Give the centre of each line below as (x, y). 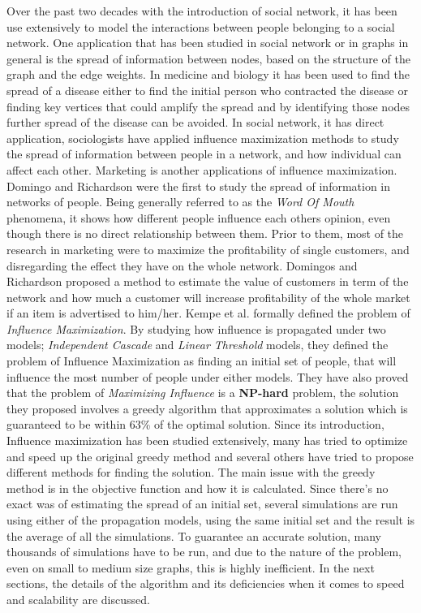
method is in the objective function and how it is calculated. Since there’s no (198, 488)
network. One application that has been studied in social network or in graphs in (208, 43)
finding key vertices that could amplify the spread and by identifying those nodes (208, 106)
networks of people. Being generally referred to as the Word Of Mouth (180, 202)
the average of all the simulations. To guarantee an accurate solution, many (194, 535)
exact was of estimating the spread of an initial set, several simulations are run (202, 504)
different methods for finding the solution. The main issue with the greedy (191, 472)
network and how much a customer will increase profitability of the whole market (208, 297)
